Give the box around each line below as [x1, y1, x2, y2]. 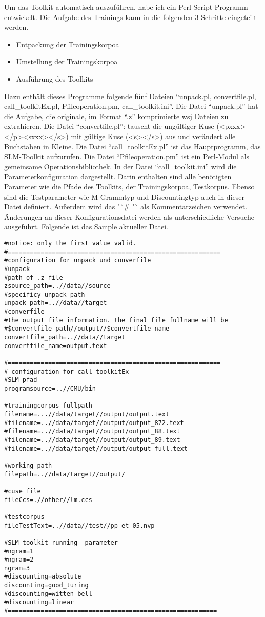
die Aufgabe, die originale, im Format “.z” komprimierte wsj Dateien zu [4, 110, 229, 121]
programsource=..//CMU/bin [4, 385, 96, 393]
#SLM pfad [4, 376, 37, 384]
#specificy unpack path [4, 291, 85, 298]
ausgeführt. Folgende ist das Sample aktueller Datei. [4, 221, 168, 232]
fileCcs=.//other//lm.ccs [4, 496, 92, 504]
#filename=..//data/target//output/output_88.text [4, 428, 180, 435]
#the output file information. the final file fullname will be [4, 316, 228, 324]
